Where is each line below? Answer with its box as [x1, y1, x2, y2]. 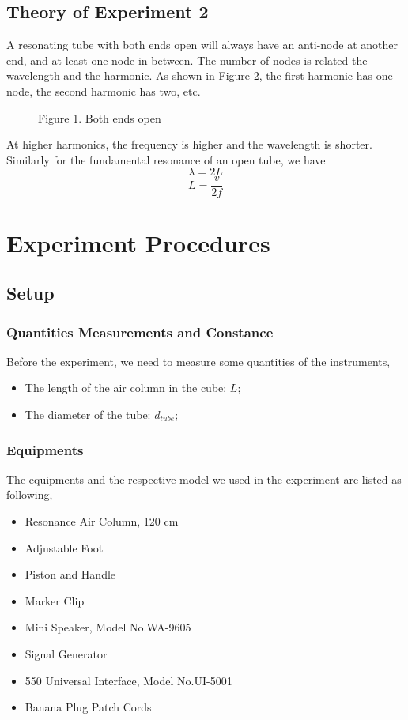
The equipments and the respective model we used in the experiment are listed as [6, 470, 402, 487]
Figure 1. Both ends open [38, 109, 161, 126]
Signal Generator [25, 645, 108, 662]
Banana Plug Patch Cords [25, 699, 152, 715]
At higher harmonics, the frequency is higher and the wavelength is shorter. [6, 136, 372, 153]
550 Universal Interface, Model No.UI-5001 [25, 672, 232, 688]
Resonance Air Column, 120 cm [25, 512, 179, 529]
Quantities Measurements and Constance [6, 322, 274, 341]
